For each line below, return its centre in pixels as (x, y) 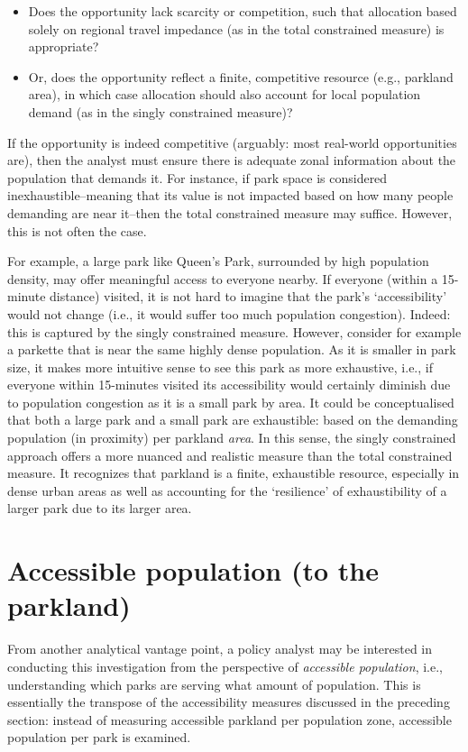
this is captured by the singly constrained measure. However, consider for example (234, 331)
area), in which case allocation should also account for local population (225, 94)
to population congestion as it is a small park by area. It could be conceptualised (231, 402)
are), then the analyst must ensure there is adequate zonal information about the (232, 160)
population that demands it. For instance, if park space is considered (197, 177)
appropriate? (64, 46)
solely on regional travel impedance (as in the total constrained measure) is (236, 28)
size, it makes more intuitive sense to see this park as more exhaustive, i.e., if (220, 367)
